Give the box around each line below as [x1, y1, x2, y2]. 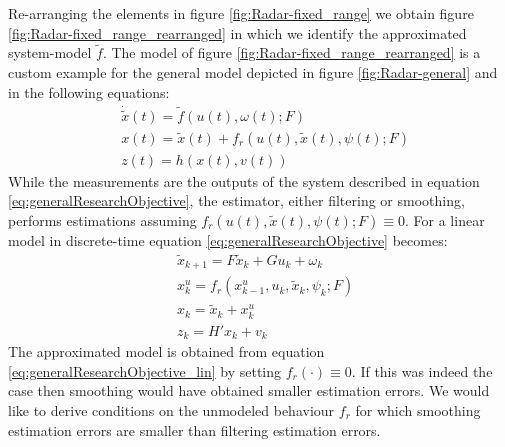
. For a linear [405, 209, 485, 230]
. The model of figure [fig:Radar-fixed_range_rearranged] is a [102, 42, 481, 63]
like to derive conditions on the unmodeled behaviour [8, 399, 335, 420]
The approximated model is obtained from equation [8, 341, 325, 362]
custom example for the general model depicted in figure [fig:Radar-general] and [8, 62, 498, 82]
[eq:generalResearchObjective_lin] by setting [8, 360, 282, 381]
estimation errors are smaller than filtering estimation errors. [8, 419, 381, 440]
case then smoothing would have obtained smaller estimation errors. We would [8, 380, 490, 401]
